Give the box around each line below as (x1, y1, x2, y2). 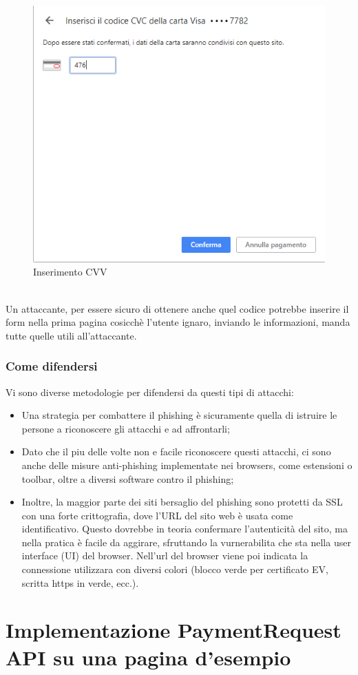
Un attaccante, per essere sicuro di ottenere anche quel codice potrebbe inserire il (6, 301, 349, 315)
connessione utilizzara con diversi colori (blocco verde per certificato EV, (21, 562, 328, 577)
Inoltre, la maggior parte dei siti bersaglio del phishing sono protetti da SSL (21, 495, 343, 509)
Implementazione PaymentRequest (6, 616, 341, 644)
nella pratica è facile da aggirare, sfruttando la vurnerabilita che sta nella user (21, 534, 351, 549)
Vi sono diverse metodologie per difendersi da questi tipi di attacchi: (6, 384, 294, 399)
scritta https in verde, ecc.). (21, 575, 139, 590)
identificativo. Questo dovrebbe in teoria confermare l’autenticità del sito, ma (21, 521, 348, 536)
